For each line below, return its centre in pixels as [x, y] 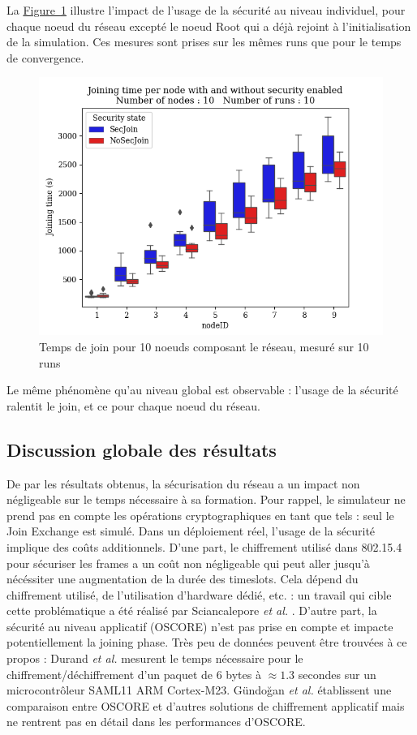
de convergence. [45, 57]
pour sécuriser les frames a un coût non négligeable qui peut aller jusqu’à [188, 563]
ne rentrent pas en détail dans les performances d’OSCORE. [156, 722]
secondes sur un [337, 674]
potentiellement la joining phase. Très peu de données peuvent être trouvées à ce [207, 642]
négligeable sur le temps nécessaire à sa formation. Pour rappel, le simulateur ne [206, 499]
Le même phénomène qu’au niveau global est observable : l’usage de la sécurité [202, 390]
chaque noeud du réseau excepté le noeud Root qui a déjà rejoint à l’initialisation [209, 26]
